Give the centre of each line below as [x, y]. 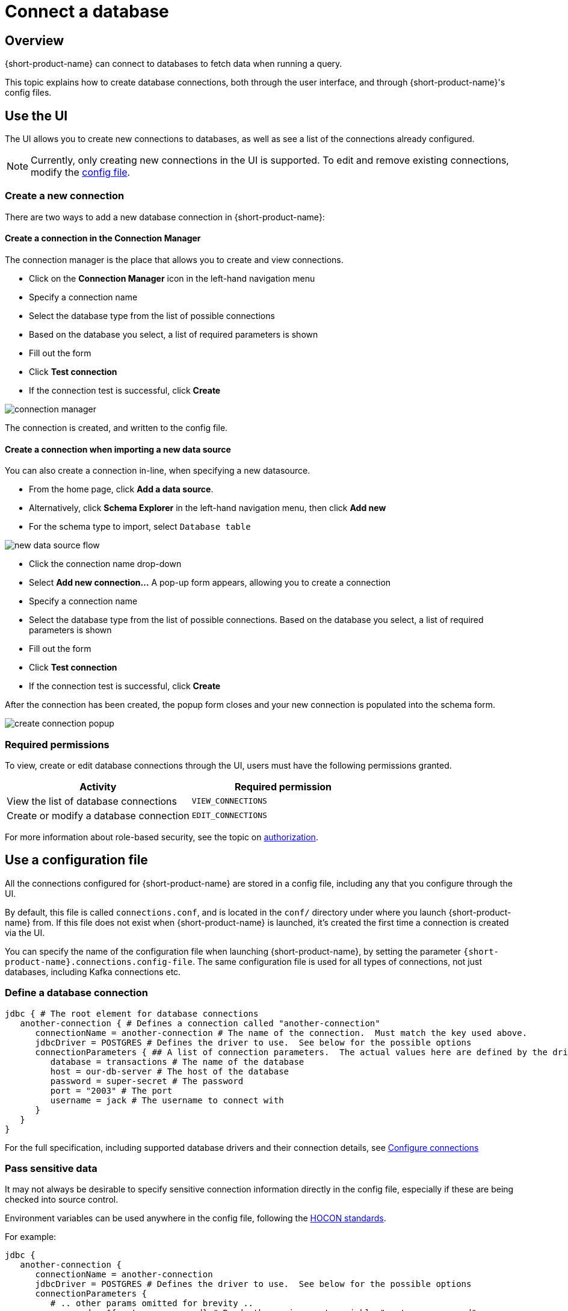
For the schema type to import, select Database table [140, 527]
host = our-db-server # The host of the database [170, 1071]
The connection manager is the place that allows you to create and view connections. [174, 259]
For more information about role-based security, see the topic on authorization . [162, 837]
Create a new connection [65, 196]
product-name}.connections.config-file [99, 962]
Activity [98, 786]
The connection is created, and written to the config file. [116, 427]
